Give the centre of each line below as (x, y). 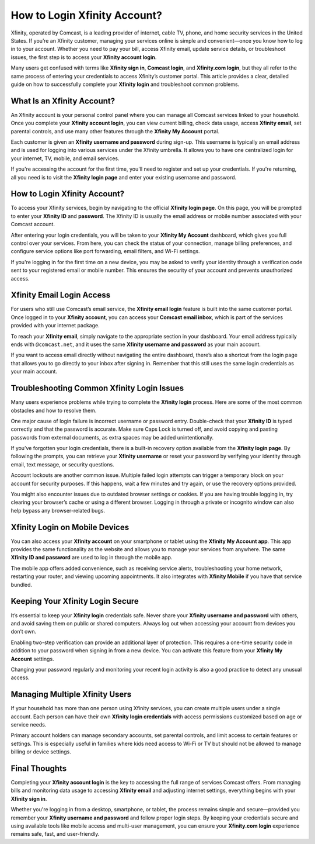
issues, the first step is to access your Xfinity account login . (84, 57)
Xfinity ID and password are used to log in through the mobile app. (92, 558)
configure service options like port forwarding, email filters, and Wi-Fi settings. (106, 251)
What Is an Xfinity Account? (63, 101)
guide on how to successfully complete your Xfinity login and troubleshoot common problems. (125, 84)
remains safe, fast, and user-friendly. (55, 834)
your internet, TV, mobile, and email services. (65, 158)
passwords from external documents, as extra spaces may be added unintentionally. (112, 437)
